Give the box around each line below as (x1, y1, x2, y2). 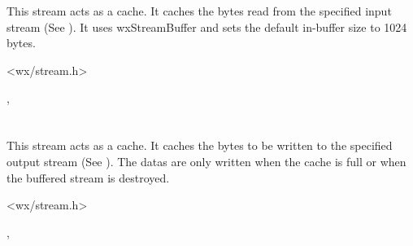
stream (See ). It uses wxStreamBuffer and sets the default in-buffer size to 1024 (7, 18, 407, 35)
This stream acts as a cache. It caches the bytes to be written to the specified (7, 137, 393, 154)
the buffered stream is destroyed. (7, 169, 170, 186)
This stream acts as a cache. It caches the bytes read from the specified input (7, 2, 392, 20)
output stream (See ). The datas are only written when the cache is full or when (7, 152, 406, 169)
